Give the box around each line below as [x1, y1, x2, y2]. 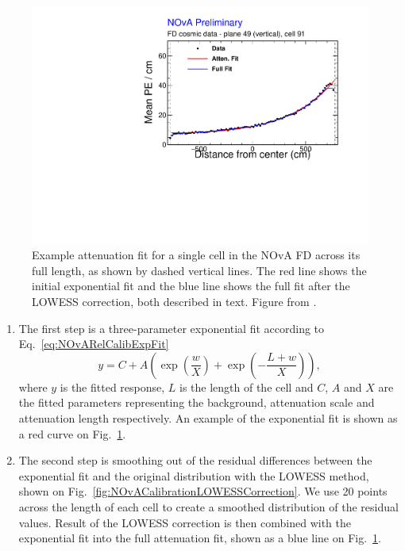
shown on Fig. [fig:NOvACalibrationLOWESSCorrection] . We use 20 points [18, 483, 388, 499]
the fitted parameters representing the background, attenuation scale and [18, 394, 375, 411]
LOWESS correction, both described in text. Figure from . [32, 293, 317, 310]
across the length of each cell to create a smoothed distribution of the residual [18, 498, 399, 515]
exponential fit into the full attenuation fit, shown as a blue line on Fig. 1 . [18, 530, 381, 546]
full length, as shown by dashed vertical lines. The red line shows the [32, 262, 367, 278]
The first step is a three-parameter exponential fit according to [18, 320, 325, 336]
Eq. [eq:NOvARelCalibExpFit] [18, 335, 169, 352]
